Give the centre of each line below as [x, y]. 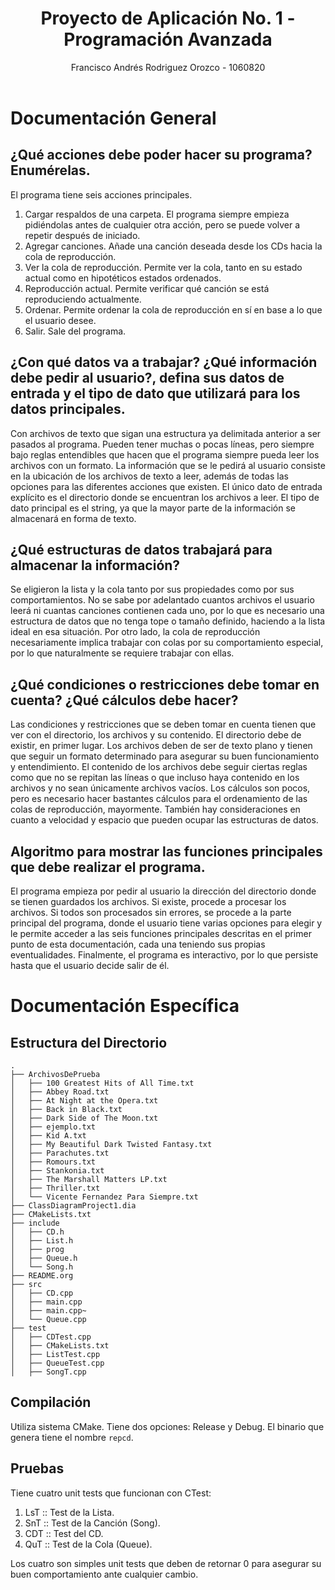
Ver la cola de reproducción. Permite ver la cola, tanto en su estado [163, 267]
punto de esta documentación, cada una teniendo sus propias [138, 944]
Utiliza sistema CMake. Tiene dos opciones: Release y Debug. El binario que [167, 1426]
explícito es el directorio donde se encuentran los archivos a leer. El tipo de [165, 497]
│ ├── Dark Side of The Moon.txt [84, 1118]
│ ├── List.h [42, 1241]
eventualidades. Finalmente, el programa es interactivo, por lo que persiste [164, 955]
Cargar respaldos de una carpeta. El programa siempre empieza [157, 214]
